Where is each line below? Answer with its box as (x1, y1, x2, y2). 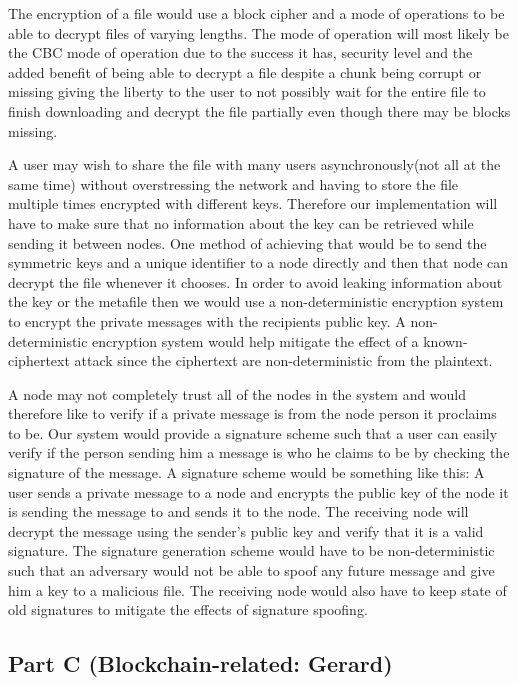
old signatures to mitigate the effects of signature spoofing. (8, 599, 368, 620)
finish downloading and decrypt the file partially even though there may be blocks (8, 100, 511, 121)
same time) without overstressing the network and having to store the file (8, 173, 459, 194)
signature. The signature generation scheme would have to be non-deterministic (8, 540, 495, 561)
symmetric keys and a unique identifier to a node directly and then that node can (8, 252, 509, 273)
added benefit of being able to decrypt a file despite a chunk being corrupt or (8, 61, 482, 82)
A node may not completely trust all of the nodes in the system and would (8, 383, 467, 404)
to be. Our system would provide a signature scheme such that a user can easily (8, 422, 498, 443)
